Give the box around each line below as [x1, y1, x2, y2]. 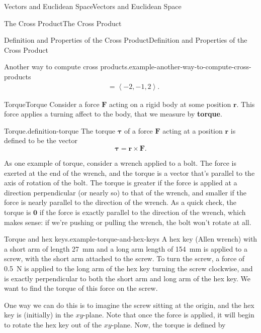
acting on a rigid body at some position [109, 98, 231, 109]
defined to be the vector [4, 135, 77, 146]
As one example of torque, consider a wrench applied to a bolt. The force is [4, 157, 236, 168]
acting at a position [162, 125, 223, 136]
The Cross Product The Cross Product [4, 18, 122, 28]
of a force [124, 125, 153, 136]
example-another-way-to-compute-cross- [129, 61, 251, 72]
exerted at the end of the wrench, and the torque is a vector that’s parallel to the [4, 167, 255, 178]
